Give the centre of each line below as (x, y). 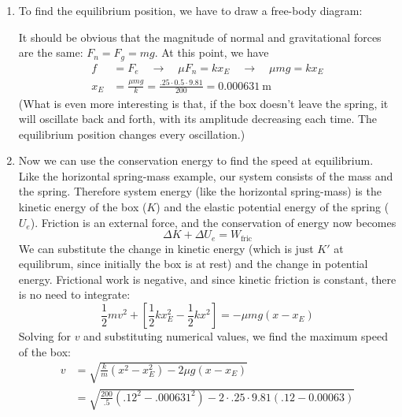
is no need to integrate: (74, 294)
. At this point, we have (212, 52)
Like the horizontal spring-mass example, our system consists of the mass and (206, 175)
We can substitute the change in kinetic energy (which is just (166, 248)
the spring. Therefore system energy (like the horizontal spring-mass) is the (200, 191)
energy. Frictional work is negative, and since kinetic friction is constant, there (207, 279)
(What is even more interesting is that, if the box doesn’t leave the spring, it (203, 103)
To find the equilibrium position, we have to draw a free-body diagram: (190, 10)
